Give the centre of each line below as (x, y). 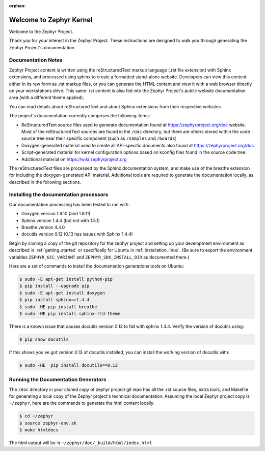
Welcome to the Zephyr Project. (41, 32)
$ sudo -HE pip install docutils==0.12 (68, 365)
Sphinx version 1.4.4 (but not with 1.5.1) (61, 220)
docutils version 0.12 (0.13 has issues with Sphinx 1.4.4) (77, 234)
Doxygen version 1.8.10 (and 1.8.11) (56, 214)
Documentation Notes (36, 60)
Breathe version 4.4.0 (43, 227)
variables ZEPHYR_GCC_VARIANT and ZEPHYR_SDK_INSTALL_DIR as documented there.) (99, 257)
